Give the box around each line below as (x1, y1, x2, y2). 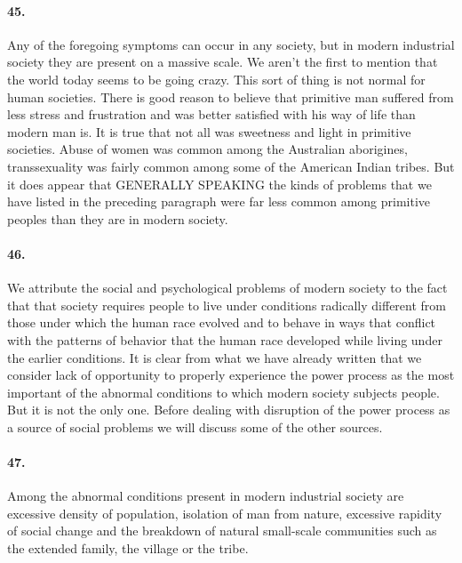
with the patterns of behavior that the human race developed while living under (7, 330, 442, 349)
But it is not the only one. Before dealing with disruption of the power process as (7, 400, 450, 419)
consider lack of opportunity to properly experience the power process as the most (7, 366, 455, 384)
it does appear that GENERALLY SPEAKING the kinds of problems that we (7, 174, 432, 193)
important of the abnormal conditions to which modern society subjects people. (7, 382, 440, 401)
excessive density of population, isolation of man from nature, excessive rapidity (7, 503, 442, 522)
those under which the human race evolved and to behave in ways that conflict (7, 313, 436, 332)
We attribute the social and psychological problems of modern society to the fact (7, 278, 448, 297)
